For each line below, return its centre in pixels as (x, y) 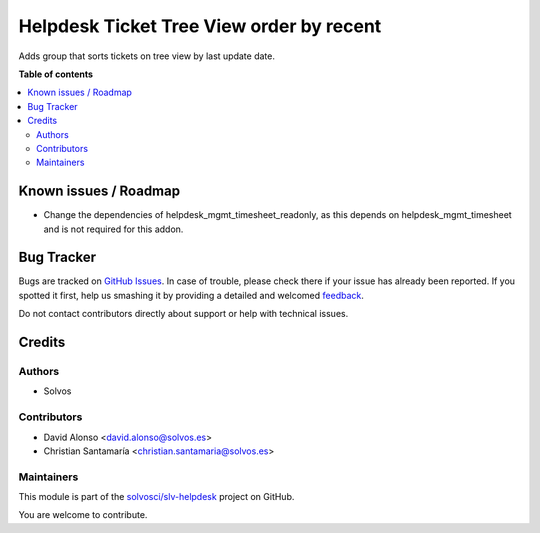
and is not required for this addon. (113, 229)
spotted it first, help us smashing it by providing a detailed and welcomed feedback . (191, 295)
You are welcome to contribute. (83, 515)
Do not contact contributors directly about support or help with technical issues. (183, 314)
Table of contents (56, 74)
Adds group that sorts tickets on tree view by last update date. (146, 56)
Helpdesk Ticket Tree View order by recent (200, 26)
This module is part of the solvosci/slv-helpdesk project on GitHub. (156, 497)
